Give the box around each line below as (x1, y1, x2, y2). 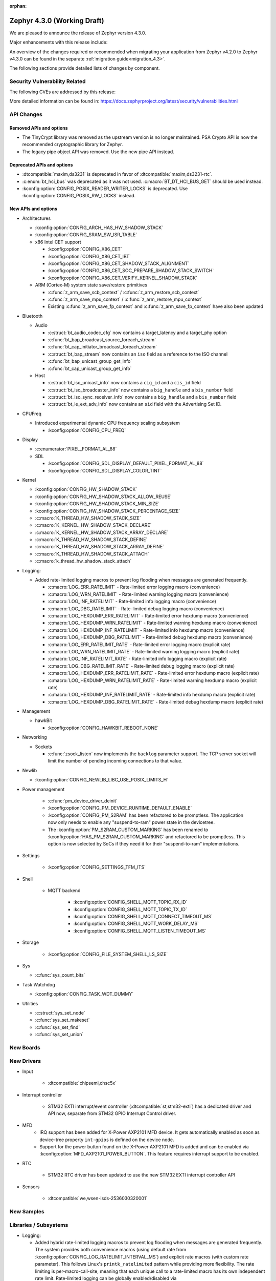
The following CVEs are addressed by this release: (9, 89, 116, 95)
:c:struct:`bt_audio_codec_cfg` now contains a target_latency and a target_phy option (48, 329, 227, 336)
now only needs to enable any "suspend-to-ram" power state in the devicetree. (48, 819, 215, 825)
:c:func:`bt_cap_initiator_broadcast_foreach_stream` (48, 344, 157, 350)
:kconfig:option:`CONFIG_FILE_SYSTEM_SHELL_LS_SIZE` (48, 951, 168, 957)
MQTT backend (48, 887, 81, 894)
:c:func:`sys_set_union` (35, 1031, 84, 1038)
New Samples (9, 1208, 44, 1215)
